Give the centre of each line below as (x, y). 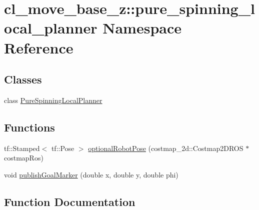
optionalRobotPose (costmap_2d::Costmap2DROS (166, 148)
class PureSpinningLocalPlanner (53, 100)
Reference (39, 47)
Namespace (142, 28)
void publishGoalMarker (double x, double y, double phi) (91, 174)
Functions (29, 127)
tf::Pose (63, 148)
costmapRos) (24, 158)
